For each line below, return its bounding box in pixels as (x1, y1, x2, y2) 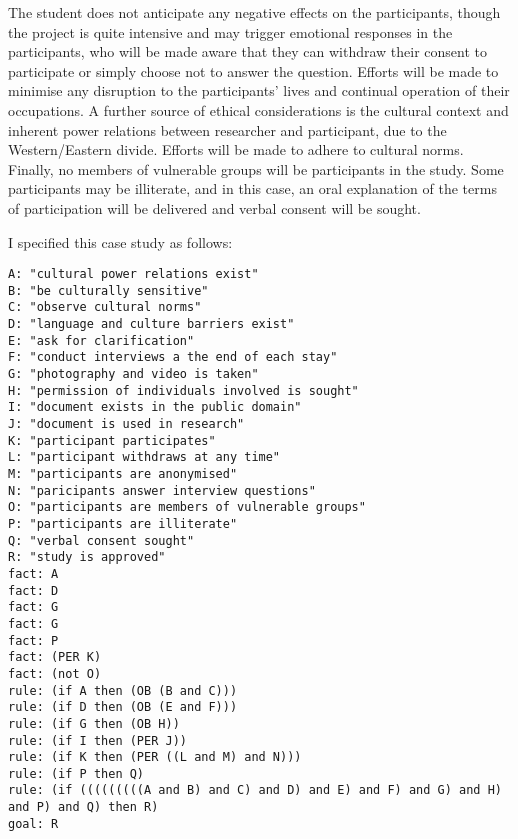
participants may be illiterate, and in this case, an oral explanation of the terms (8, 178, 497, 199)
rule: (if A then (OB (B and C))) (8, 683, 238, 698)
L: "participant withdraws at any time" (8, 450, 281, 465)
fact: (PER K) (8, 650, 102, 665)
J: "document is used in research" (8, 417, 245, 432)
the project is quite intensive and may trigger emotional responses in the (8, 21, 453, 42)
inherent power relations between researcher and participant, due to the (8, 119, 447, 140)
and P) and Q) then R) (8, 800, 159, 815)
